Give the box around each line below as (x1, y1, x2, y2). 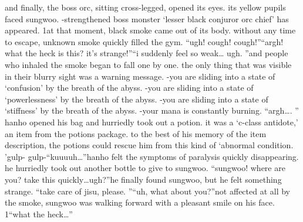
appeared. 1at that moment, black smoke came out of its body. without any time (5, 24, 296, 36)
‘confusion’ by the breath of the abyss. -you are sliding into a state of (5, 81, 254, 94)
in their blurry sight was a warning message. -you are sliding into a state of (5, 70, 275, 82)
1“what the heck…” (5, 207, 73, 220)
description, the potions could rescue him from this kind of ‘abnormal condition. (5, 139, 294, 151)
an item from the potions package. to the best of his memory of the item (5, 127, 267, 139)
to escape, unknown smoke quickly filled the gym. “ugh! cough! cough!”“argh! (5, 35, 284, 47)
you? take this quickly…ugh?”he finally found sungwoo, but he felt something (5, 173, 282, 185)
